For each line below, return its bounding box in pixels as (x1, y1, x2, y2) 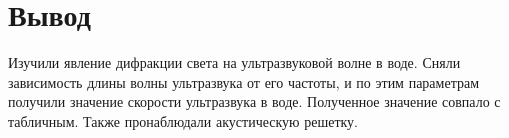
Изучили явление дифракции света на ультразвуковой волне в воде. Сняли (8, 52, 461, 73)
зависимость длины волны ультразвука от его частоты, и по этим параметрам (8, 71, 479, 92)
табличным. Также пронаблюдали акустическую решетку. (8, 110, 359, 131)
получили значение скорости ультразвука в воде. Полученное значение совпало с (8, 91, 501, 112)
